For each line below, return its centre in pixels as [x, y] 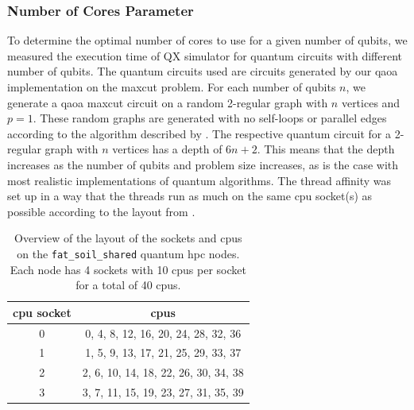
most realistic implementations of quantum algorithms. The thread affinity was [199, 180]
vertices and [371, 102]
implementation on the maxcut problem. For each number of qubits [172, 87]
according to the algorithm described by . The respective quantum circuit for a [199, 133]
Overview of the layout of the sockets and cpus [128, 238]
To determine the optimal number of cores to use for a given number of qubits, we [207, 40]
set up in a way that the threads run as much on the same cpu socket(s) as [190, 196]
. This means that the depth [326, 149]
